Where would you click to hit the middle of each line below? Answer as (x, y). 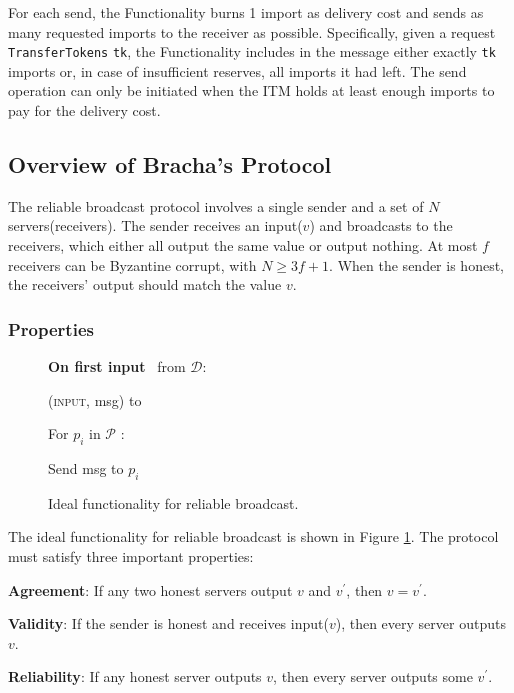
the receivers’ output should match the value (145, 284)
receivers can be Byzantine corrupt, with (132, 264)
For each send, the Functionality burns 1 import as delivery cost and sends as (246, 12)
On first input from (117, 366)
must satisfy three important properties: (131, 555)
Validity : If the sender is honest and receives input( (168, 623)
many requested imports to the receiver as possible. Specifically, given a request (252, 31)
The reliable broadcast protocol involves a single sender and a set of (216, 205)
